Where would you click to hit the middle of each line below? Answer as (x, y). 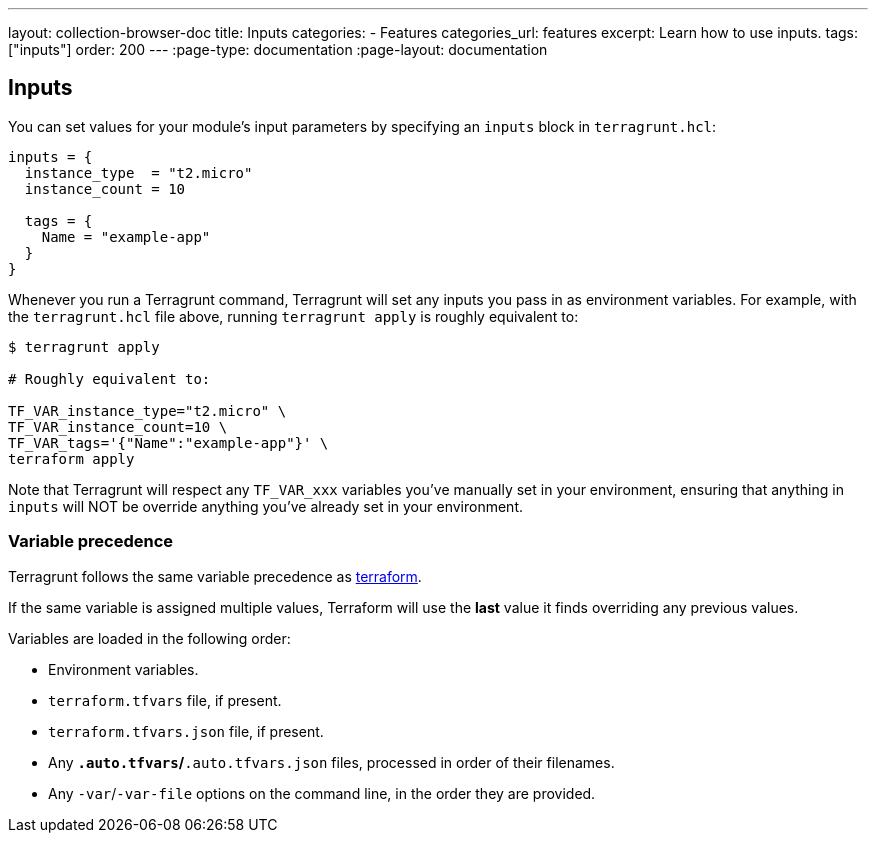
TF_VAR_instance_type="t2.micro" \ (147, 410)
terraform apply (71, 458)
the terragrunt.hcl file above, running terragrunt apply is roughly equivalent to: (293, 316)
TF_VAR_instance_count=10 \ (118, 426)
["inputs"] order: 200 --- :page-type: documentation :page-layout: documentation (278, 49)
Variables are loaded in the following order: (149, 638)
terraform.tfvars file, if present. (165, 700)
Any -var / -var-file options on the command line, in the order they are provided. (322, 793)
